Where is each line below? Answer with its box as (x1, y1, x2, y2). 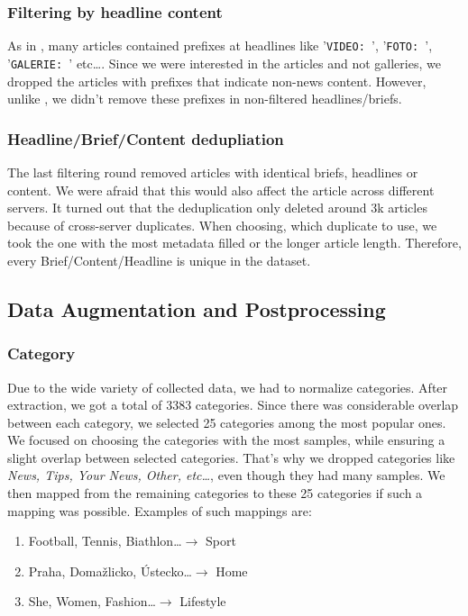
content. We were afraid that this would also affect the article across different (7, 180, 435, 199)
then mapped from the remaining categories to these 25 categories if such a (7, 484, 423, 503)
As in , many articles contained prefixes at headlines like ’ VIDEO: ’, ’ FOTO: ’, (7, 36, 433, 55)
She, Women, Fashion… (28, 592, 156, 611)
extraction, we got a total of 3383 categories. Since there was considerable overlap (7, 395, 459, 414)
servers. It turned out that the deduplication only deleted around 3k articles (7, 198, 427, 217)
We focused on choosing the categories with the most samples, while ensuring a (7, 430, 445, 449)
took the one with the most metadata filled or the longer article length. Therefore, (7, 233, 462, 252)
